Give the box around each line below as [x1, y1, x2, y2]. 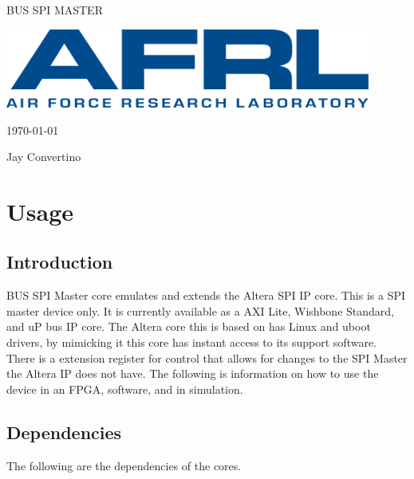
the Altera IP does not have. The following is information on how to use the [6, 365, 379, 382]
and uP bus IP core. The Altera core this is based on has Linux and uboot [6, 318, 371, 335]
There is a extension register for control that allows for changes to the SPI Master [6, 349, 408, 366]
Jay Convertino [6, 148, 81, 165]
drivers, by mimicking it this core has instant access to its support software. [6, 334, 377, 351]
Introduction [6, 249, 113, 274]
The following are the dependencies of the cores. [6, 457, 242, 473]
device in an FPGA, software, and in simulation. [6, 380, 243, 397]
